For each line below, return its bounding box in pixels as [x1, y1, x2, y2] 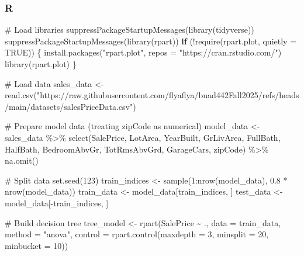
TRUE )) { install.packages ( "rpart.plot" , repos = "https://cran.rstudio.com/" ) [5, 46, 282, 58]
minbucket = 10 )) [5, 239, 68, 251]
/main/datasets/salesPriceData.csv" [5, 100, 133, 112]
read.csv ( [5, 89, 37, 101]
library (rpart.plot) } [5, 58, 77, 70]
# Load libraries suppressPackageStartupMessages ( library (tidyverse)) [5, 23, 254, 36]
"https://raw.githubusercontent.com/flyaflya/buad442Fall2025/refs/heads [36, 89, 299, 101]
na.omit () [5, 154, 39, 167]
